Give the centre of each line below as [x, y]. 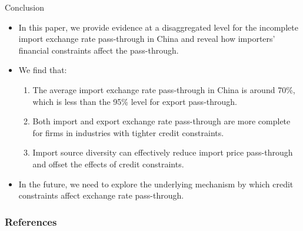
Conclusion [24, 7]
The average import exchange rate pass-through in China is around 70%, [164, 89]
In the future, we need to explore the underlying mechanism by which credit [156, 184]
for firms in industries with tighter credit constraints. [128, 132]
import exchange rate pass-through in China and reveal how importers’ [147, 39]
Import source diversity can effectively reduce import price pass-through [163, 152]
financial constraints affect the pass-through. [99, 50]
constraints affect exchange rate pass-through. [101, 195]
